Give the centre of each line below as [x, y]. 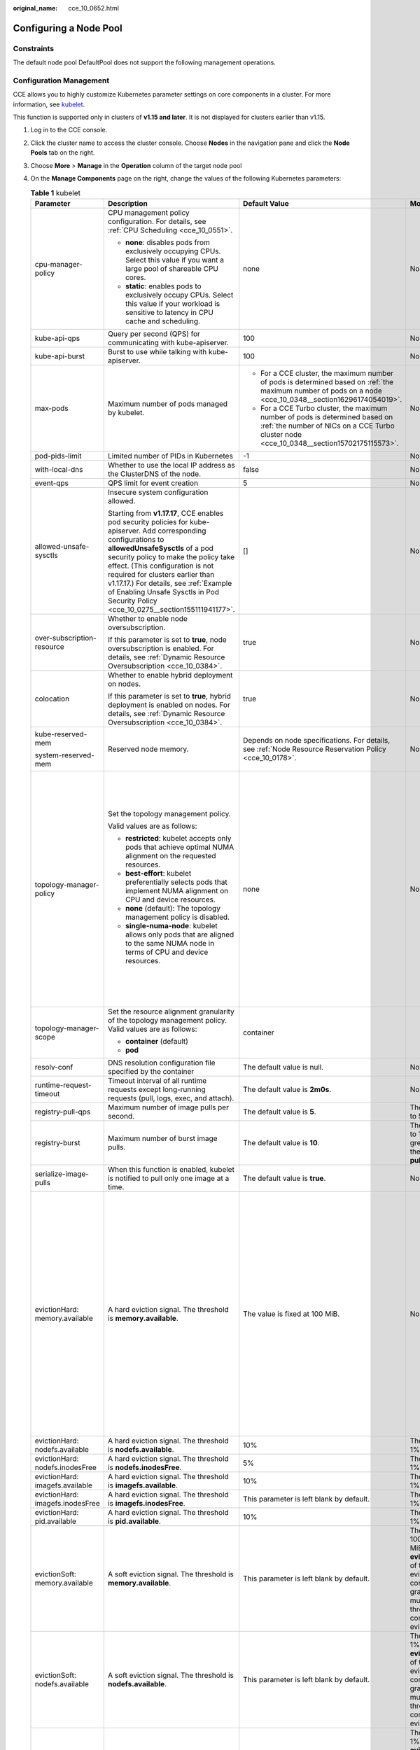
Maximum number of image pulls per [168, 1107]
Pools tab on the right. [63, 153]
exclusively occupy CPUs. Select [179, 295]
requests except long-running [156, 1089]
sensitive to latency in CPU [169, 312]
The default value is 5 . [279, 1112]
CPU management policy [149, 212]
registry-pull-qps [63, 1112]
